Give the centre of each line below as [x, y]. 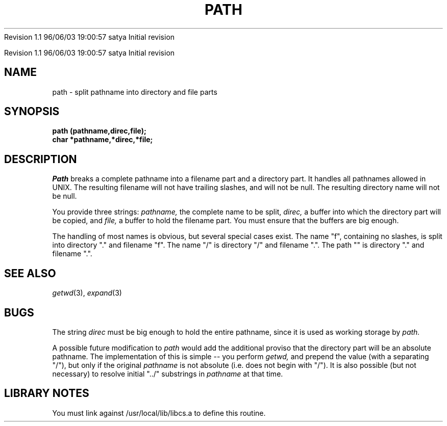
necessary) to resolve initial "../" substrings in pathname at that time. [168, 374]
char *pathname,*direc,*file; [103, 140]
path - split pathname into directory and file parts [135, 92]
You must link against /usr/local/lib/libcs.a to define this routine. [159, 413]
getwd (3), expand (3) [87, 293]
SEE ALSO [30, 273]
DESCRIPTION [41, 159]
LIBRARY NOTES [47, 393]
